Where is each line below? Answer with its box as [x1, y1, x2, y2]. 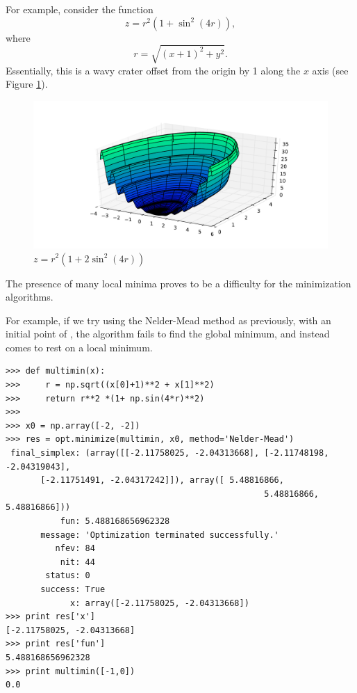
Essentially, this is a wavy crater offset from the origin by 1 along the [6, 63, 301, 77]
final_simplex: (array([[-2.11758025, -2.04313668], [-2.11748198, [10, 448, 329, 459]
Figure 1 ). [6, 77, 48, 91]
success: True [40, 584, 106, 594]
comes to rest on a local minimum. [6, 340, 153, 354]
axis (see [312, 63, 349, 77]
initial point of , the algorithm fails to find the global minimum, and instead [6, 326, 330, 341]
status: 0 [45, 571, 90, 581]
